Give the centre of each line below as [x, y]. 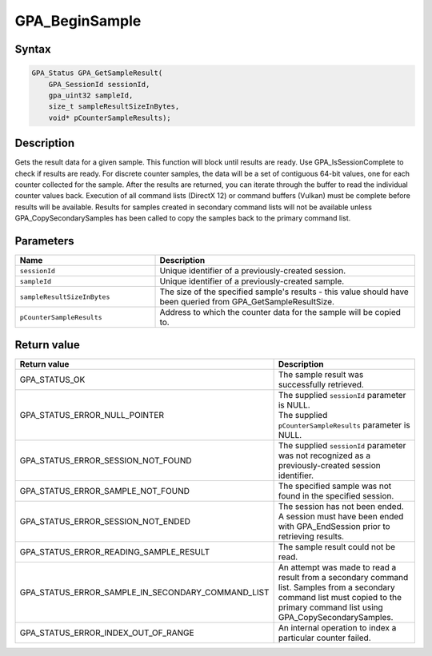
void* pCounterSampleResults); [110, 117]
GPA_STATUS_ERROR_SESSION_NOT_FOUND [106, 460]
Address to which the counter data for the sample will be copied [280, 312]
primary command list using [330, 607]
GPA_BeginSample [78, 21]
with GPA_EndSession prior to [334, 526]
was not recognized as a [324, 455]
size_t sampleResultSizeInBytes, [114, 107]
